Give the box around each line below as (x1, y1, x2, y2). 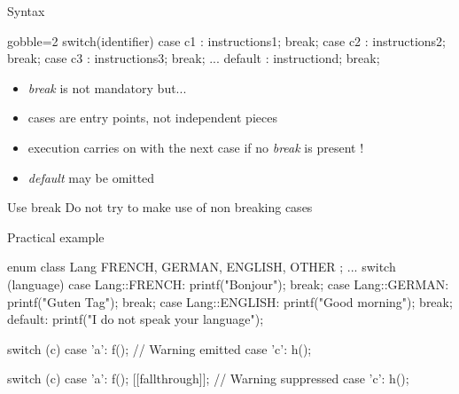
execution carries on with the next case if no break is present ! (27, 138, 364, 156)
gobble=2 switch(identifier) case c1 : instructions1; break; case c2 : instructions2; (7, 31, 446, 50)
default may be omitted (27, 168, 155, 186)
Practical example (7, 227, 105, 246)
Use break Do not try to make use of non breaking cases (7, 198, 313, 217)
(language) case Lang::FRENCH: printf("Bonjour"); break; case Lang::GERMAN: (7, 274, 449, 293)
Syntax (7, 2, 45, 20)
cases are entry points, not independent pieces (27, 108, 277, 127)
